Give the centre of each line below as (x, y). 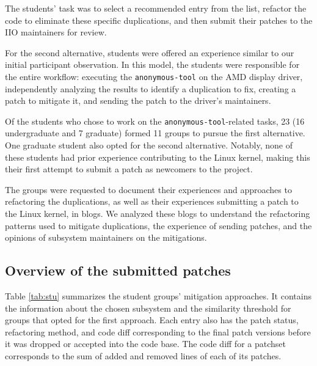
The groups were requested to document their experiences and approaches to (148, 189)
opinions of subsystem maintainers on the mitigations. (106, 237)
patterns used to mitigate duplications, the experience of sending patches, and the (158, 225)
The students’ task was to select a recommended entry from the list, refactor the (156, 8)
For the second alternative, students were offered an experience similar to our (150, 52)
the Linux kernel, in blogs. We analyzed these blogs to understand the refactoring (158, 214)
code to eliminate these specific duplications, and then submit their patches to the (159, 20)
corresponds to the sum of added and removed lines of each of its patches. (143, 355)
